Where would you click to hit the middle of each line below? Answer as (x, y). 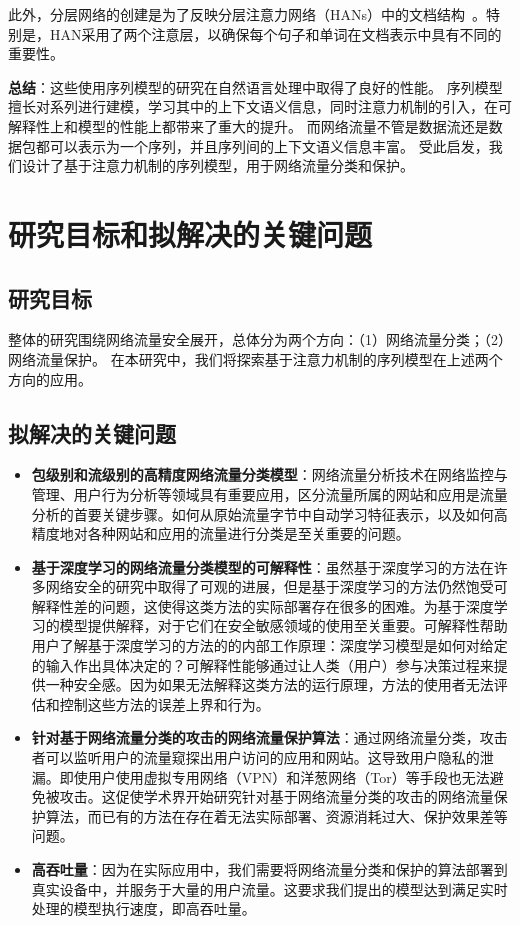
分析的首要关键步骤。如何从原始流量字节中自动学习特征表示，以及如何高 (269, 513)
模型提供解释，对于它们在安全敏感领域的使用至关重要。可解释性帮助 (283, 625)
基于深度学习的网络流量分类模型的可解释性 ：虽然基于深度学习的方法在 (262, 566)
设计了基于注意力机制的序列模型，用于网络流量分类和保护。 (217, 165)
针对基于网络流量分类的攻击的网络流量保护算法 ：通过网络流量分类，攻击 (269, 737)
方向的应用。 (50, 378)
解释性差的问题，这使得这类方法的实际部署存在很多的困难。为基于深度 (262, 605)
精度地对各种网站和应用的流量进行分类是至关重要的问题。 (220, 533)
